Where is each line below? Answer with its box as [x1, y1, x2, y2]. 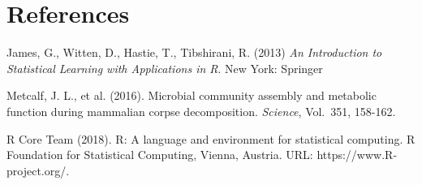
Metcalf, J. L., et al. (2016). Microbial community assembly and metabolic [6, 87, 377, 104]
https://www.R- [316, 146, 398, 163]
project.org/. [6, 161, 70, 179]
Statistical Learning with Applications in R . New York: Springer [6, 59, 323, 76]
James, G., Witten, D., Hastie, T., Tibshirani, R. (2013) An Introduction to [6, 44, 382, 61]
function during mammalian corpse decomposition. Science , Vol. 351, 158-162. [6, 102, 396, 119]
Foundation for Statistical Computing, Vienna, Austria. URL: [6, 146, 313, 163]
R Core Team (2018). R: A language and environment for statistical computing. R [6, 130, 416, 147]
